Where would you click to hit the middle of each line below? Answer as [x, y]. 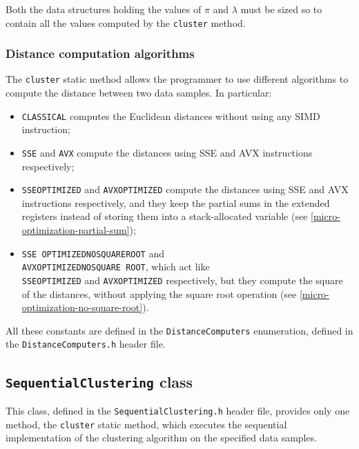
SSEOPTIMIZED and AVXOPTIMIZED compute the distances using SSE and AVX [185, 189]
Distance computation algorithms [100, 53]
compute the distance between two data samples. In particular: [139, 93]
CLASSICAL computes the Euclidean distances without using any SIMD [171, 116]
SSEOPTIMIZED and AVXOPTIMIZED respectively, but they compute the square [182, 280]
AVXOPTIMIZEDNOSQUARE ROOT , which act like [116, 267]
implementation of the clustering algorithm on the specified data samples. [162, 438]
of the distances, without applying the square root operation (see [159, 293]
